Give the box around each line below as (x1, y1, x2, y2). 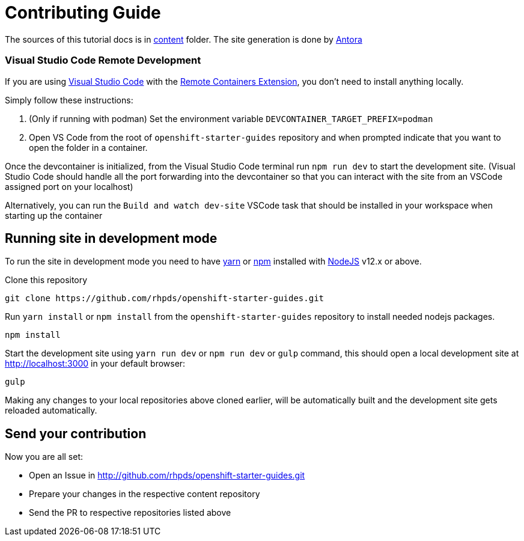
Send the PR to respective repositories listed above (29, 507, 231, 518)
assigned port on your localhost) (5, 181, 133, 192)
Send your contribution (5, 426, 147, 441)
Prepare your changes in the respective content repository (29, 489, 260, 500)
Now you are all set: (5, 451, 84, 462)
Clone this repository (5, 275, 88, 286)
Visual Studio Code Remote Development (5, 54, 201, 67)
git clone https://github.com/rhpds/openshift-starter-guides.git (5, 293, 324, 304)
